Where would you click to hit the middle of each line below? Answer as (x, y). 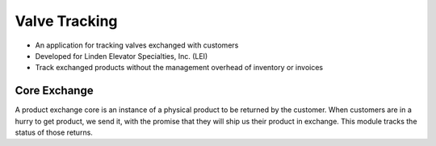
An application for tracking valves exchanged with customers (137, 45)
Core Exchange (54, 91)
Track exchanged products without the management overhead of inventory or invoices (179, 68)
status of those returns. (54, 132)
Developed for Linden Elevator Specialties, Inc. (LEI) (122, 56)
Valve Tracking (66, 21)
